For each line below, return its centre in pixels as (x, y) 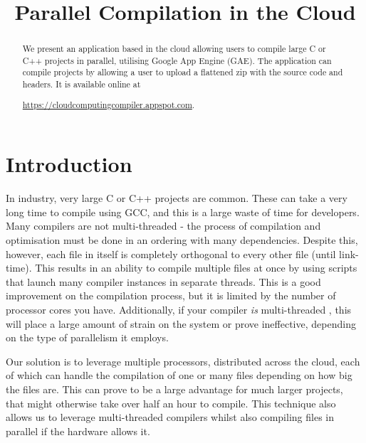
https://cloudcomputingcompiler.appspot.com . (109, 104)
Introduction (69, 164)
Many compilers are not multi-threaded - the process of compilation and (163, 226)
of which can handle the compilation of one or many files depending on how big (179, 375)
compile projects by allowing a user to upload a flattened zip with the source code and (183, 72)
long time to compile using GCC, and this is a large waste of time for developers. (183, 212)
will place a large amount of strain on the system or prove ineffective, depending (181, 323)
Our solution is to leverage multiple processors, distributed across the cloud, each (183, 361)
